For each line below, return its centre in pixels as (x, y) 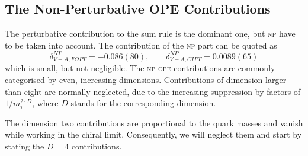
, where (45, 103)
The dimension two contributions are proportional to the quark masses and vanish (154, 122)
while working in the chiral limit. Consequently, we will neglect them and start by (153, 134)
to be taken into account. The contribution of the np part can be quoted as (141, 45)
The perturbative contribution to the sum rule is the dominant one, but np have (150, 34)
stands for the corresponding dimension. (143, 103)
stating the (25, 146)
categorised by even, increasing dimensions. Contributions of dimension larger (146, 79)
